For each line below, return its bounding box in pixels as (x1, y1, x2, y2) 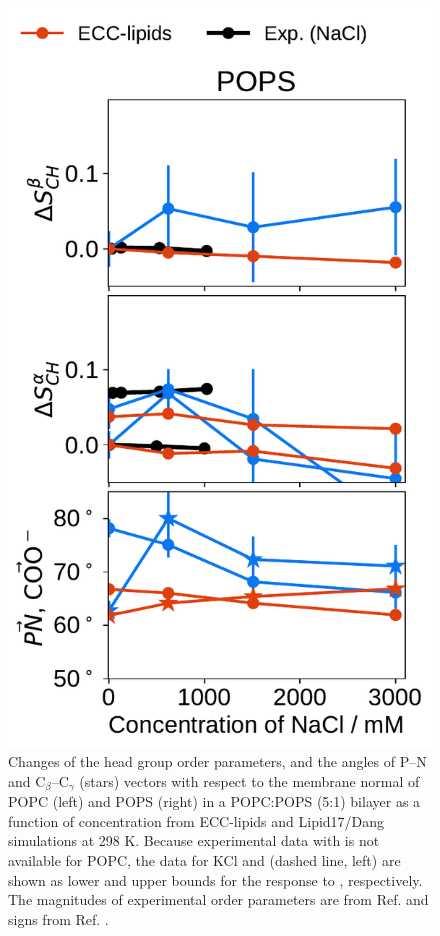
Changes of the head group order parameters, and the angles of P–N (8, 751, 427, 772)
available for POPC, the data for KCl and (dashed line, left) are (8, 850, 401, 871)
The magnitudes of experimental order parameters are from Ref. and (8, 889, 429, 910)
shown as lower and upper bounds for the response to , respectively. (8, 869, 423, 890)
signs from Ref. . (8, 908, 109, 929)
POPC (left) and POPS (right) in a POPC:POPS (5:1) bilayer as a (8, 791, 421, 812)
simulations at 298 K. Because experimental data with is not (8, 830, 380, 851)
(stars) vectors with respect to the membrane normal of (79, 770, 420, 791)
